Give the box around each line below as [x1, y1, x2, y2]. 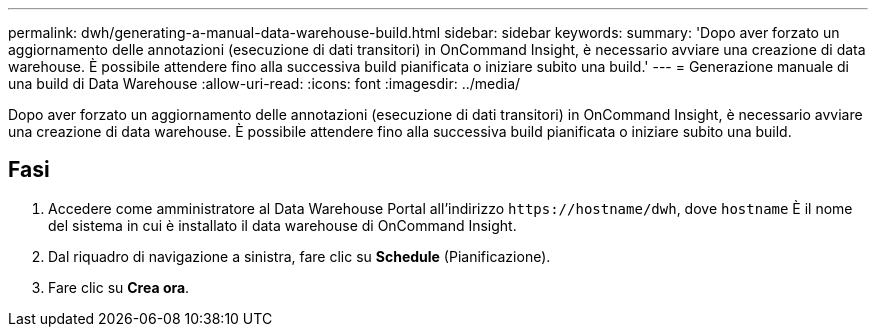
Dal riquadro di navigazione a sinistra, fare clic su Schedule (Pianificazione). [48, 247, 551, 265]
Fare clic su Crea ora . [48, 278, 190, 296]
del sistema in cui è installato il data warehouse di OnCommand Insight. [48, 216, 517, 234]
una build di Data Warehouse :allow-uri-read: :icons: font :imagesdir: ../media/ [8, 75, 521, 92]
